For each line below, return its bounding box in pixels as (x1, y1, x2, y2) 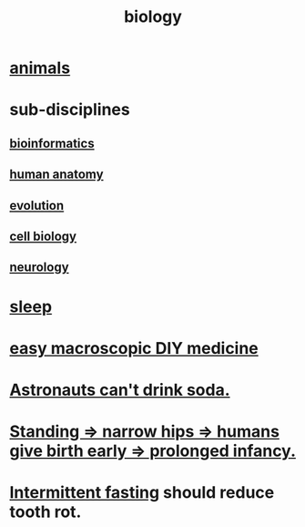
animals (9, 57, 71, 78)
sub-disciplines (9, 99, 130, 120)
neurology (9, 260, 70, 275)
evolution (9, 198, 65, 213)
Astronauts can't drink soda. (9, 379, 230, 400)
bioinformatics (9, 135, 95, 151)
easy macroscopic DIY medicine (9, 337, 259, 358)
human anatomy (9, 167, 104, 182)
